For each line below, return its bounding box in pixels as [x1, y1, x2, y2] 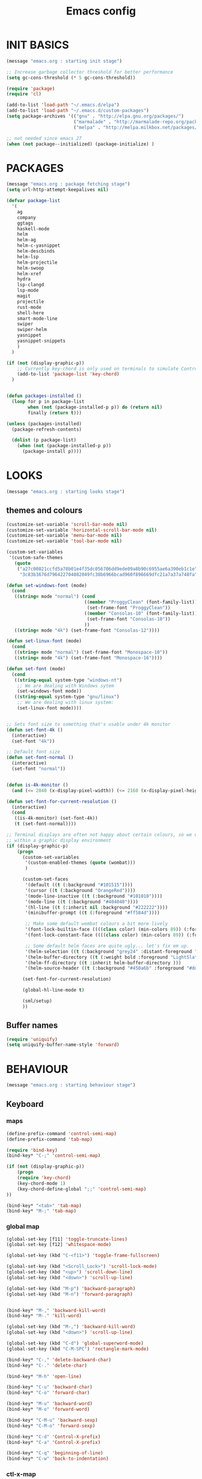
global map [6, 1223, 40, 1231]
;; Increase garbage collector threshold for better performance [6, 69, 173, 75]
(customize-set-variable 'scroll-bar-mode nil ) [6, 521, 128, 527]
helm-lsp [17, 253, 39, 260]
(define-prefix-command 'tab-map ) [6, 1136, 93, 1142]
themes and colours [6, 505, 83, 516]
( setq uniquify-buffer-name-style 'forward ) [6, 1042, 120, 1048]
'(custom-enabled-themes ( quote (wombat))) [25, 860, 136, 866]
